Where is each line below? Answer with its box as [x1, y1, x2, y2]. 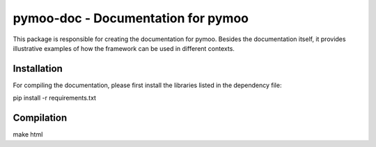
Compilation [13, 112, 68, 124]
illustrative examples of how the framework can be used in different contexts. [13, 44, 235, 52]
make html [13, 130, 43, 139]
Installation [13, 63, 63, 75]
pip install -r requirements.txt [13, 94, 97, 102]
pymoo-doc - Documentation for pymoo [13, 10, 249, 26]
